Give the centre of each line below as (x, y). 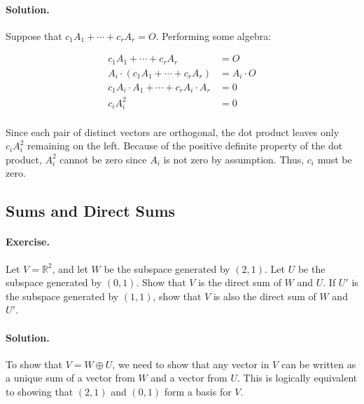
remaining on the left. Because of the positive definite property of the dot (185, 146)
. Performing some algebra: (213, 35)
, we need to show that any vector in (191, 364)
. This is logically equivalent (297, 378)
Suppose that (34, 35)
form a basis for (198, 391)
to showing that (40, 391)
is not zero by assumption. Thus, (234, 159)
